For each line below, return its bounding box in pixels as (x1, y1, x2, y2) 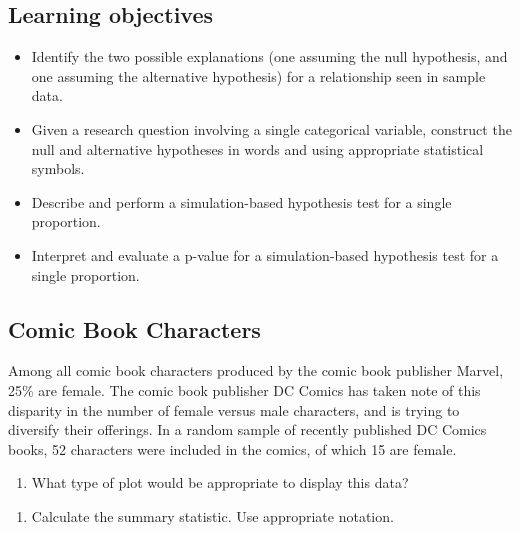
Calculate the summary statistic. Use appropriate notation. (31, 505, 394, 526)
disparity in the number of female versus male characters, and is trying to (8, 399, 460, 420)
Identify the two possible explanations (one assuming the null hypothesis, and (31, 46, 508, 67)
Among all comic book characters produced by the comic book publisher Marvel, (8, 360, 504, 381)
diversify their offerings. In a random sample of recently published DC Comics (8, 419, 487, 440)
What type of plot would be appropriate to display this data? (31, 472, 409, 493)
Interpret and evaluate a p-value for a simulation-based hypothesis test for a (31, 244, 499, 265)
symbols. (31, 158, 85, 179)
